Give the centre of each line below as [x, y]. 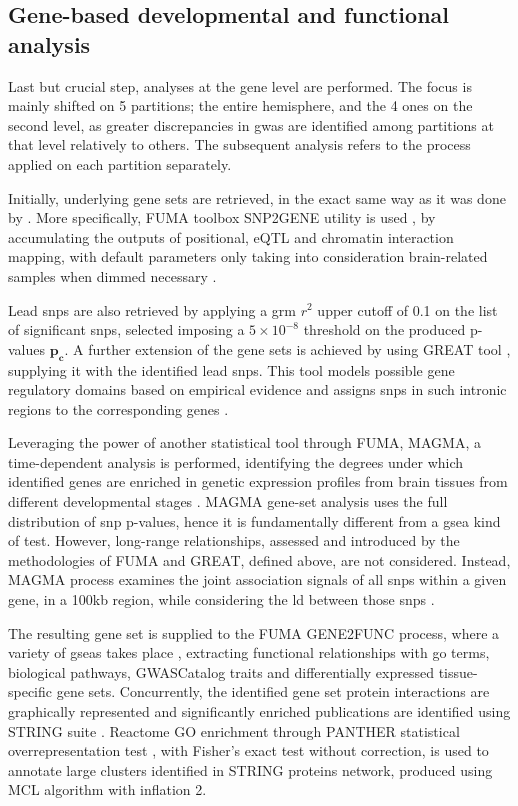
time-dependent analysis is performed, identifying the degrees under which [236, 461]
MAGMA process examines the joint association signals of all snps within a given [257, 579]
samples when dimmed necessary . [112, 275]
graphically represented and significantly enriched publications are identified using [259, 711]
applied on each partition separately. [120, 163]
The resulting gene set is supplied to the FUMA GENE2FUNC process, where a [254, 632]
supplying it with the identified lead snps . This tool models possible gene [231, 369]
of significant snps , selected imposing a [126, 329]
